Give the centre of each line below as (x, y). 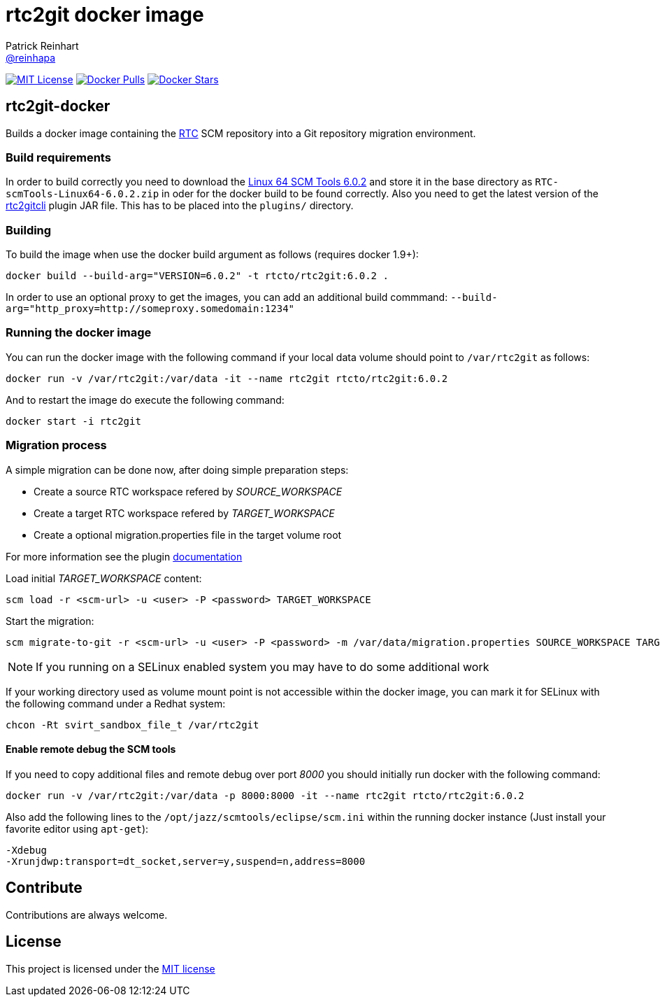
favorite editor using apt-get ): (77, 828)
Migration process (56, 445)
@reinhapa (31, 57)
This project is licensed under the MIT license (110, 968)
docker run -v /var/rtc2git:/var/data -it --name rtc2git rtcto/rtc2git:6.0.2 (227, 378)
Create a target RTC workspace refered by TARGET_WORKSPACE (184, 513)
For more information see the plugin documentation (124, 556)
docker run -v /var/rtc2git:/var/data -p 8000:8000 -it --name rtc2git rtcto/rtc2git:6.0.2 (265, 795)
